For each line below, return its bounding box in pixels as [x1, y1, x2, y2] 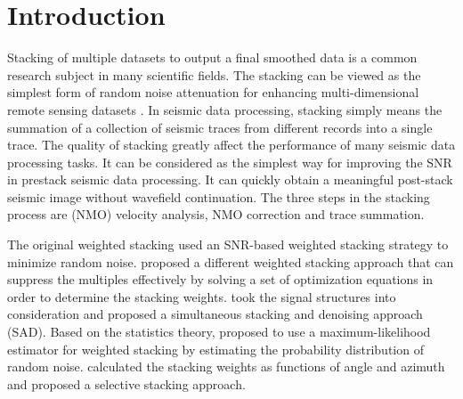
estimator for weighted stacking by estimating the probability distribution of [7, 339, 424, 358]
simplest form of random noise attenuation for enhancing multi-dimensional [7, 83, 419, 102]
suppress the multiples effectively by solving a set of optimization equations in [7, 270, 434, 289]
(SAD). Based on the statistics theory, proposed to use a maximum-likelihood [7, 322, 431, 341]
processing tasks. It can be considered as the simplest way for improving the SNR [7, 152, 452, 171]
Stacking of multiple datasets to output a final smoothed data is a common [7, 48, 418, 67]
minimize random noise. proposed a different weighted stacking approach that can [7, 252, 454, 271]
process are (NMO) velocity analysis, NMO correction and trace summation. [7, 205, 425, 224]
